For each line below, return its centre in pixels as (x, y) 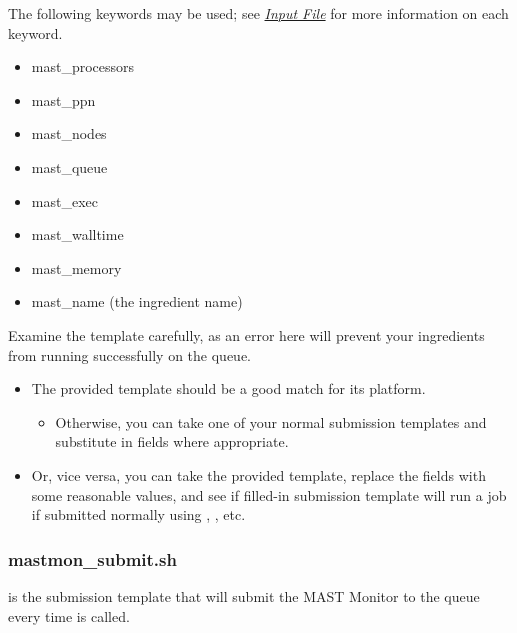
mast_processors (83, 66)
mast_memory (76, 267)
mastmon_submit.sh (92, 558)
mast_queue (69, 166)
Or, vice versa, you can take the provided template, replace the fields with (258, 474)
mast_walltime (77, 234)
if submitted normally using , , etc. (138, 514)
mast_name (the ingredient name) (137, 301)
